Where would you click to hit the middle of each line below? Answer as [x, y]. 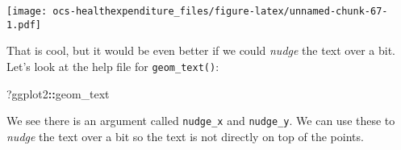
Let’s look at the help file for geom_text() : [113, 66]
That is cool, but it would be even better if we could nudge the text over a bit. [201, 50]
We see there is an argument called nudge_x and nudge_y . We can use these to [201, 121]
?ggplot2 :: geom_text [58, 93]
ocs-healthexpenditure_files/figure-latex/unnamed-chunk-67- [220, 11]
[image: [27, 11]
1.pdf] [24, 25]
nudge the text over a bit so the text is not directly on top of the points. [185, 136]
